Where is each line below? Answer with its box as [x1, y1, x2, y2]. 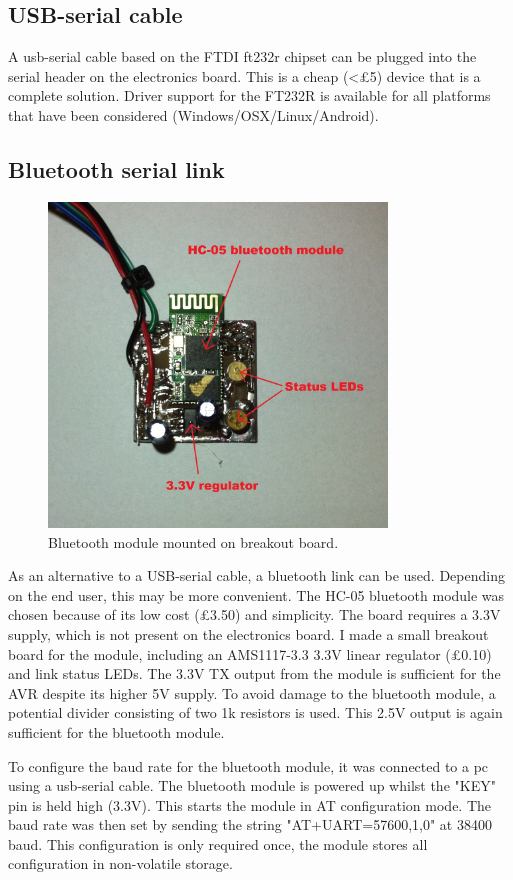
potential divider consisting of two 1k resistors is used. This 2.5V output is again [8, 702, 503, 723]
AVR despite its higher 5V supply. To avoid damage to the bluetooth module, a [8, 682, 496, 703]
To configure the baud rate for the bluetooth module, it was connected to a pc [8, 755, 489, 776]
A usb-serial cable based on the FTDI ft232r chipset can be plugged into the [8, 46, 477, 67]
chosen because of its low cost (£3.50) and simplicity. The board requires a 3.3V [8, 604, 501, 625]
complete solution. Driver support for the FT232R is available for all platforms [8, 85, 491, 106]
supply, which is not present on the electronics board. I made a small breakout [8, 623, 489, 644]
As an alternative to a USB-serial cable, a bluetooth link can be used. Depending [8, 565, 505, 586]
